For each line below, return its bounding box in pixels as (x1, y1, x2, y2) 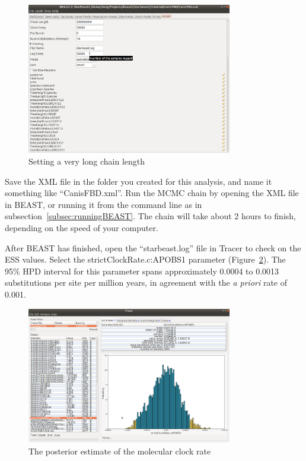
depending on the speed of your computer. (5, 221, 158, 233)
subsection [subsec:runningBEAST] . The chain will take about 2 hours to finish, (5, 210, 296, 222)
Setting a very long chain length (28, 155, 145, 168)
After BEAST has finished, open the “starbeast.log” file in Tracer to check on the (5, 241, 301, 254)
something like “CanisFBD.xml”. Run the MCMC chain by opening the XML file (5, 187, 299, 199)
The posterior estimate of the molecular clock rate (28, 445, 211, 457)
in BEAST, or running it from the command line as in (5, 198, 202, 210)
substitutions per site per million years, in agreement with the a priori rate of (5, 276, 288, 289)
